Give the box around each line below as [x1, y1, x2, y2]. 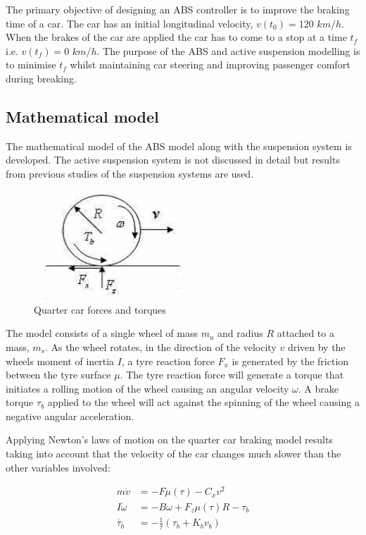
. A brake [298, 381, 339, 395]
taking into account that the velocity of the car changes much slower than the [6, 446, 341, 461]
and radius [217, 326, 263, 340]
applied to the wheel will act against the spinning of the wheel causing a [47, 395, 360, 410]
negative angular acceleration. [6, 408, 134, 423]
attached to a [277, 326, 334, 340]
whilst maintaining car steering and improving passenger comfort [70, 57, 351, 72]
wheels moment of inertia [6, 353, 115, 368]
